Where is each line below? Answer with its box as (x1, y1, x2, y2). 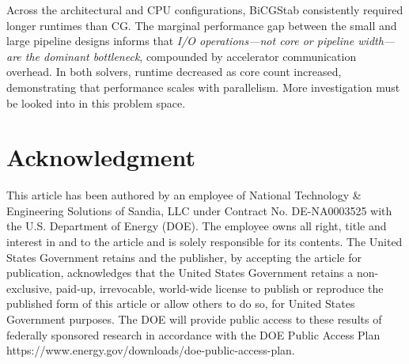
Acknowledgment (6, 141, 195, 173)
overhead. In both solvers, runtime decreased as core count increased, (6, 63, 342, 80)
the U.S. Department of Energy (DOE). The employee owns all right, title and (6, 218, 387, 234)
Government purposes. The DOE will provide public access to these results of (6, 311, 382, 328)
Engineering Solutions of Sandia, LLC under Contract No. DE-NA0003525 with (6, 202, 392, 218)
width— (358, 32, 396, 49)
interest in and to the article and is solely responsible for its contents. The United (6, 233, 403, 250)
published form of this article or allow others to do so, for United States (6, 295, 355, 312)
